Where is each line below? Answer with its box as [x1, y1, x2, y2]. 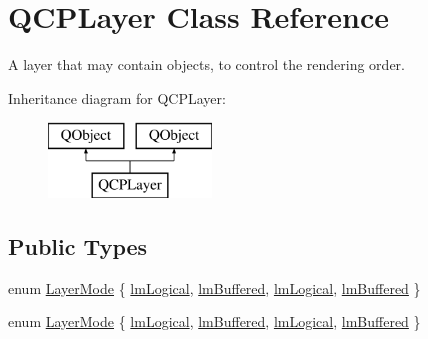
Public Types [8, 230, 148, 261]
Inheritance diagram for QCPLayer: [8, 87, 226, 108]
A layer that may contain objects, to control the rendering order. [8, 54, 405, 75]
